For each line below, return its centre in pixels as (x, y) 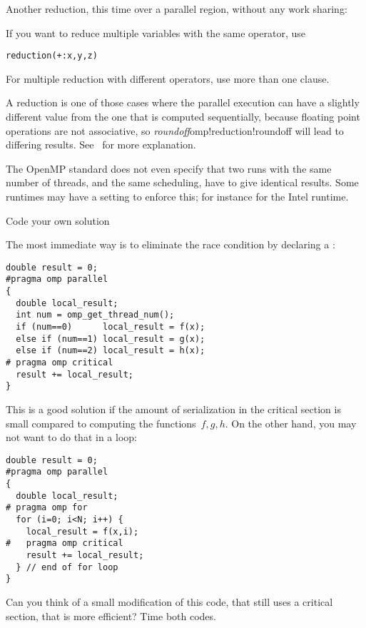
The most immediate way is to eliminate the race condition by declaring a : (171, 244)
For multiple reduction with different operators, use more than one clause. (168, 78)
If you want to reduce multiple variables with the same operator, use (156, 32)
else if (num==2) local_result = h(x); (111, 351)
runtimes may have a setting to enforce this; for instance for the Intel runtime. (177, 196)
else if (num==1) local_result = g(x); (111, 339)
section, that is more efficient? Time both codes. (111, 616)
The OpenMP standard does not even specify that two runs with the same (169, 168)
